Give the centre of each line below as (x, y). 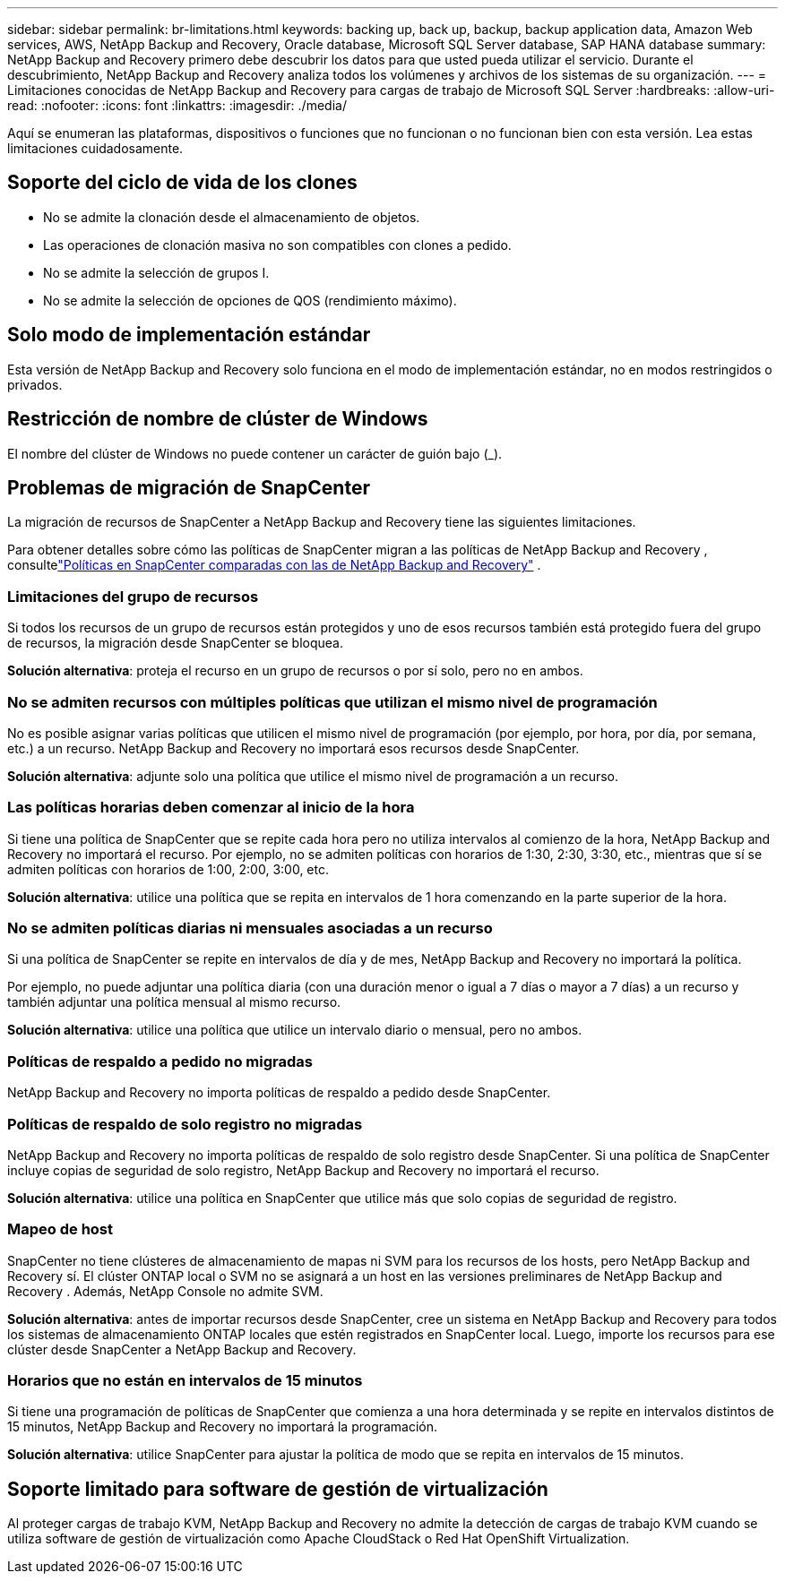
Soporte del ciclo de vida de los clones (182, 183)
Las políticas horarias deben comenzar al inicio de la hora (211, 808)
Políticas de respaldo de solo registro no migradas (185, 1124)
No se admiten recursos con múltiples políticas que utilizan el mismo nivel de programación (332, 702)
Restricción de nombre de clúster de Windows (218, 419)
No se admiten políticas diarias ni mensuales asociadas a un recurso (250, 928)
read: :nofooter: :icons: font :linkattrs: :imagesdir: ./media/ (177, 105)
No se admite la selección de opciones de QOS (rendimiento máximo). (250, 300)
